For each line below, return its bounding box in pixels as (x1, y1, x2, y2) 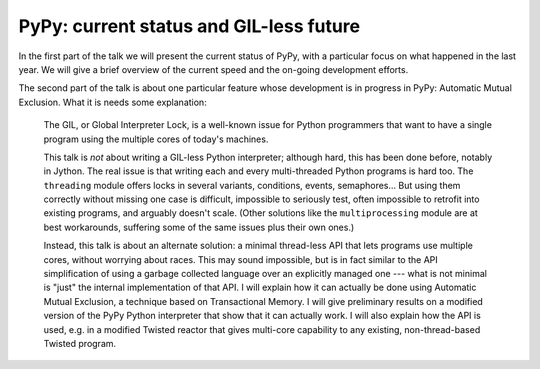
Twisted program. (43, 337, 117, 349)
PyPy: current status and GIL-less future (18, 15, 360, 37)
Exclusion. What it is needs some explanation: (18, 96, 207, 108)
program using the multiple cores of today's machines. (43, 133, 269, 145)
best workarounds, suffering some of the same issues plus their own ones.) (43, 221, 355, 233)
